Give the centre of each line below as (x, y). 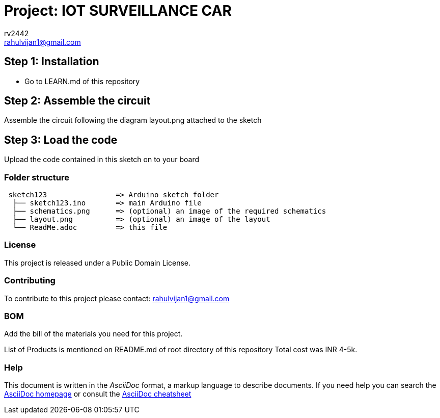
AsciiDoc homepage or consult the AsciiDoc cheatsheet (98, 394)
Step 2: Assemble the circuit (77, 101)
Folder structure (37, 177)
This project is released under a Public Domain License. (97, 263)
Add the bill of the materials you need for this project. (93, 334)
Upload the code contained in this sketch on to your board (102, 160)
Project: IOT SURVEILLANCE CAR (118, 11)
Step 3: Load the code (61, 140)
